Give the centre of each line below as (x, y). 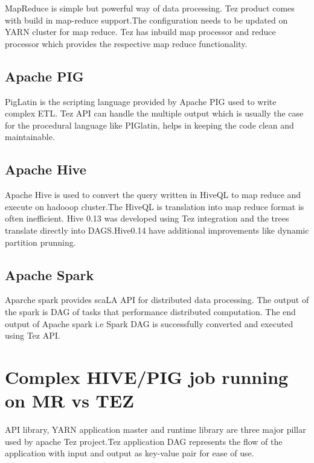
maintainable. (30, 137)
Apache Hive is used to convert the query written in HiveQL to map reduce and (153, 195)
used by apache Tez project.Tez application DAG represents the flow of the (144, 441)
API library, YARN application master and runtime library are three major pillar (155, 429)
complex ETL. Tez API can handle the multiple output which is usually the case (154, 113)
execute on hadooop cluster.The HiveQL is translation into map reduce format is (155, 206)
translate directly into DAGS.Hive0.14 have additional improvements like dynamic (157, 230)
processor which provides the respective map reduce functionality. (126, 43)
